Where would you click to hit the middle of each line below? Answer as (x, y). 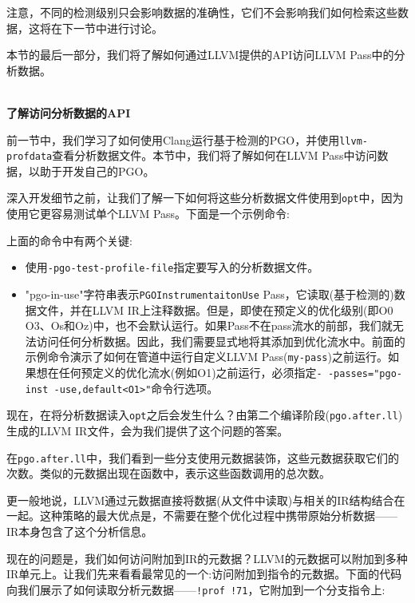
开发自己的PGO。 (108, 171)
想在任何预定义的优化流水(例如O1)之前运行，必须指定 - (179, 373)
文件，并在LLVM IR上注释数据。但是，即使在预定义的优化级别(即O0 (215, 309)
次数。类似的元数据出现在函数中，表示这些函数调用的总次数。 (168, 473)
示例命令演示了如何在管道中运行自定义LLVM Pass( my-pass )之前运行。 (206, 357)
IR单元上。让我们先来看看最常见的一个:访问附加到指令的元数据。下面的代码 (204, 574)
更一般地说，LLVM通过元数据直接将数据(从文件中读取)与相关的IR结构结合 (200, 500)
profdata (30, 157)
